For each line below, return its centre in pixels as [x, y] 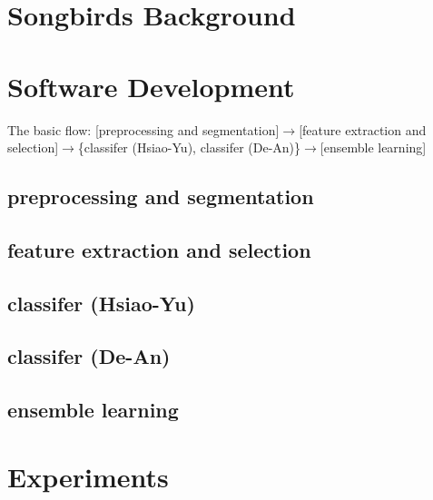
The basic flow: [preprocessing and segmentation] [143, 129]
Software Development [151, 86]
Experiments [88, 476]
